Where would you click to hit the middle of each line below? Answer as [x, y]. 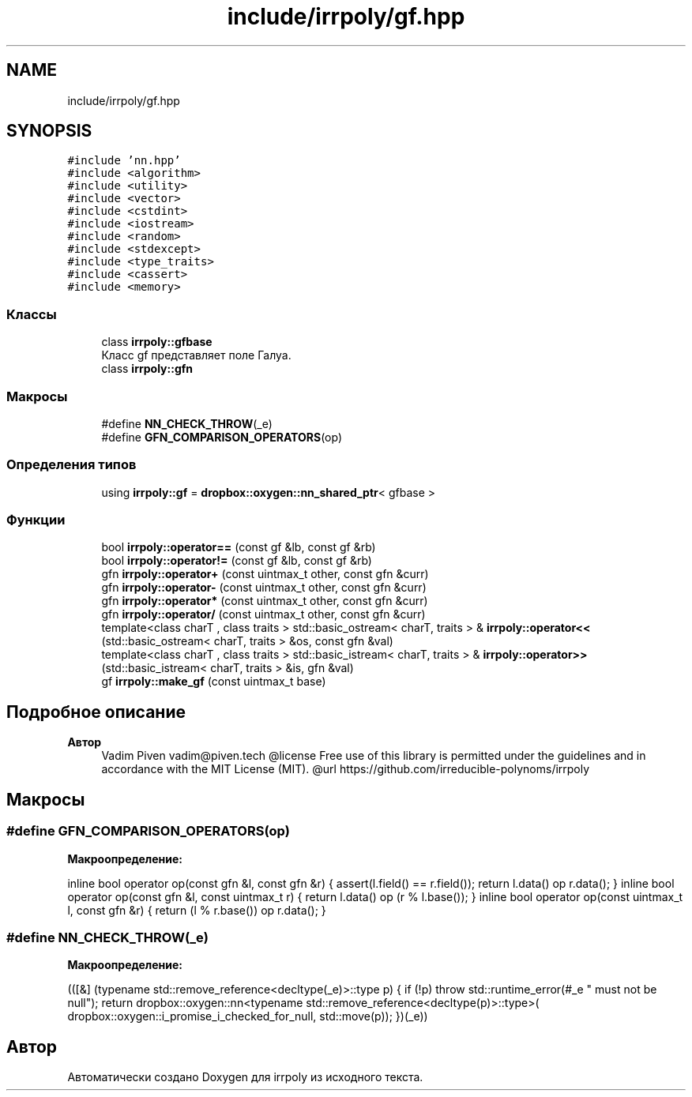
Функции [36, 520]
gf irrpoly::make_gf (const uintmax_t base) [214, 682]
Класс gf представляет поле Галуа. [196, 355]
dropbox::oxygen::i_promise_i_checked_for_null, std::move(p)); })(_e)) [248, 1016]
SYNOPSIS [49, 131]
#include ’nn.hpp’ [124, 161]
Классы [32, 314]
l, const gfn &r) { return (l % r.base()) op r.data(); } [197, 910]
